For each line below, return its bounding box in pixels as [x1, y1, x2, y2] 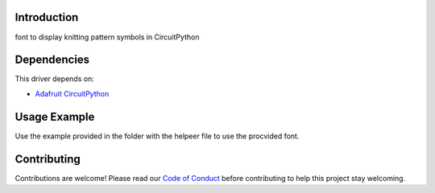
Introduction [14, 10, 79, 24]
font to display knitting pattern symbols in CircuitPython [14, 32, 200, 42]
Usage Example [14, 109, 95, 124]
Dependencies [14, 53, 90, 67]
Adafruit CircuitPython [35, 88, 110, 98]
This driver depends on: [14, 74, 94, 84]
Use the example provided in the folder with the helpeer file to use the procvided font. [14, 131, 300, 141]
